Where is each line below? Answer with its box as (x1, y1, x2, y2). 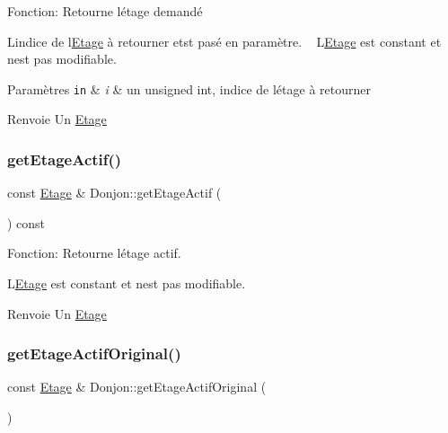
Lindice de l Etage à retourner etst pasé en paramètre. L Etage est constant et (7, 31, 442, 50)
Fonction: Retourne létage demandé (7, 2, 203, 20)
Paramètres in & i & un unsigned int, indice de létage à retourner (7, 79, 371, 98)
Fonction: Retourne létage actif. (7, 243, 181, 262)
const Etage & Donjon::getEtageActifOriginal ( (7, 377, 267, 396)
